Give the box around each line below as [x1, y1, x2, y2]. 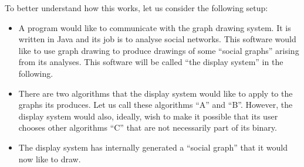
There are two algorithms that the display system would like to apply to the [18, 87, 293, 99]
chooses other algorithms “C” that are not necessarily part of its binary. [18, 121, 277, 134]
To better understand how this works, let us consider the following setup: [5, 2, 268, 13]
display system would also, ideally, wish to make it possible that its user [18, 110, 278, 122]
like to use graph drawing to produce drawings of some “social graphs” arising [18, 44, 299, 56]
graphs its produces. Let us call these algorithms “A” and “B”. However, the [18, 98, 293, 111]
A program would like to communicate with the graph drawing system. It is [18, 21, 291, 33]
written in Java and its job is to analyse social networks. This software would [18, 33, 296, 45]
